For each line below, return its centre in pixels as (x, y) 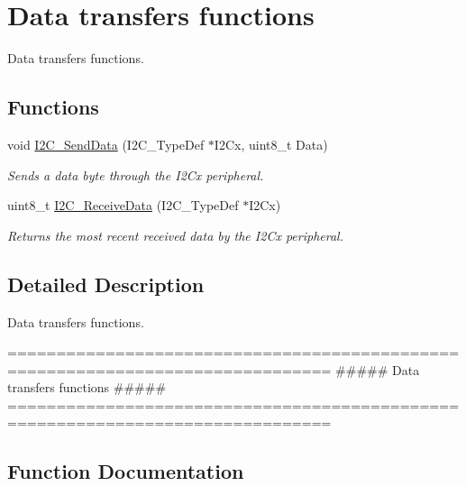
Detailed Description (106, 284)
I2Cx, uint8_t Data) (271, 144)
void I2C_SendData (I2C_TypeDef (106, 144)
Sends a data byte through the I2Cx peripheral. (136, 174)
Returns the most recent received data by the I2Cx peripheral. (175, 235)
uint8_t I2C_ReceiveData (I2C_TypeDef (123, 205)
